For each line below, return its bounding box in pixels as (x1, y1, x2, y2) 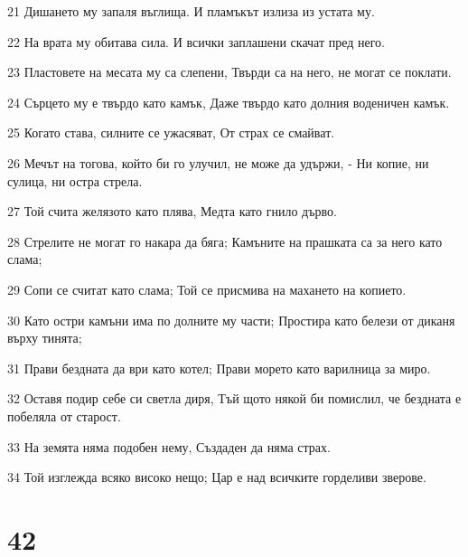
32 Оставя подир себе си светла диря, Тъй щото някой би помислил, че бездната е (7, 389, 462, 408)
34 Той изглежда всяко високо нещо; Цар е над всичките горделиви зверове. (7, 467, 426, 486)
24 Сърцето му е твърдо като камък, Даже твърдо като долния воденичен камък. (7, 92, 450, 111)
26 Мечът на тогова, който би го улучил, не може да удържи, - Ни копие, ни (7, 153, 429, 172)
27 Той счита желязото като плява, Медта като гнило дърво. (7, 202, 337, 221)
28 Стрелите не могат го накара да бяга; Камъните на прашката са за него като (7, 231, 443, 250)
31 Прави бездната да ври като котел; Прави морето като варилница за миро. (7, 358, 431, 377)
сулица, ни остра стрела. (7, 171, 143, 190)
